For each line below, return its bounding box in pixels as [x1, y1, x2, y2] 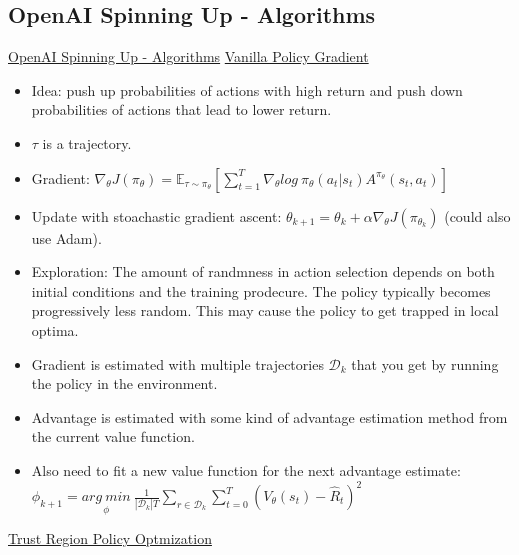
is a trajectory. [42, 132, 132, 153]
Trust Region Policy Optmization [8, 528, 212, 549]
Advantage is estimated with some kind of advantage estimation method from [31, 406, 508, 427]
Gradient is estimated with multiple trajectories [31, 353, 324, 374]
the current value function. [31, 426, 195, 447]
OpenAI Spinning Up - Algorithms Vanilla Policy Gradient [8, 46, 369, 67]
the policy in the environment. [31, 373, 218, 394]
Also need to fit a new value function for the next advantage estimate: [31, 459, 461, 480]
